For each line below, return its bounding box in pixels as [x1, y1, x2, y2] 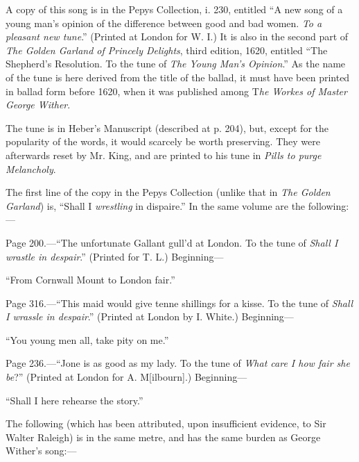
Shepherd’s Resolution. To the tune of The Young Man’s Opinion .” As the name [6, 56, 346, 71]
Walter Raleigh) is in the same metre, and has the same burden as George [6, 429, 321, 444]
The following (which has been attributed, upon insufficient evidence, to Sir [6, 416, 326, 431]
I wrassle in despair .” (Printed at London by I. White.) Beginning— [6, 309, 294, 324]
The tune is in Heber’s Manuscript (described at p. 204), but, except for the [6, 120, 329, 135]
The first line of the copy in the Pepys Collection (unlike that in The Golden [6, 185, 331, 199]
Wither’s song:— [6, 443, 77, 458]
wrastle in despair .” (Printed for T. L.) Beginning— [6, 249, 224, 263]
